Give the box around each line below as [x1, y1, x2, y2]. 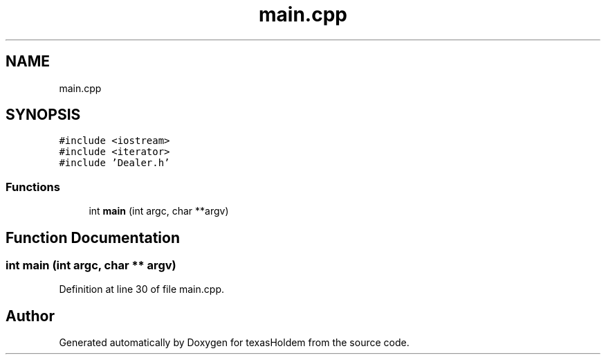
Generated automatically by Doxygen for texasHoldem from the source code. [59, 336, 410, 349]
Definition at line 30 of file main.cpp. [59, 283, 224, 296]
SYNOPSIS [6, 106, 81, 124]
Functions [6, 179, 60, 194]
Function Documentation [6, 228, 180, 246]
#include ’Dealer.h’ [59, 157, 170, 169]
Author [6, 307, 55, 325]
